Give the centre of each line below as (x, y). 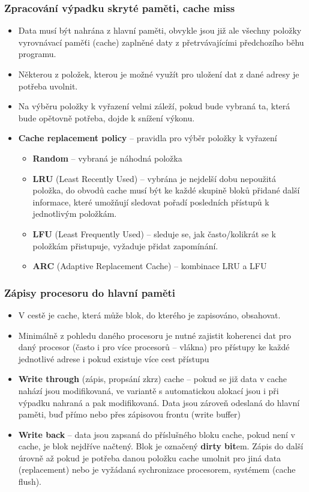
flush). (30, 481)
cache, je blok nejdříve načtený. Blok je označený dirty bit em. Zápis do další (161, 446)
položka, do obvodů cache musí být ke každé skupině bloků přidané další (166, 190)
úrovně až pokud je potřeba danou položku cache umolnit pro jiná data (150, 457)
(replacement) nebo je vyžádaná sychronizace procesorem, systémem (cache (157, 469)
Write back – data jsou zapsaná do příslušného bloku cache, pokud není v (157, 434)
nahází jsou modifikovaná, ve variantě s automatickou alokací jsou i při (148, 390)
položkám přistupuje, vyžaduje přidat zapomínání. (125, 245)
